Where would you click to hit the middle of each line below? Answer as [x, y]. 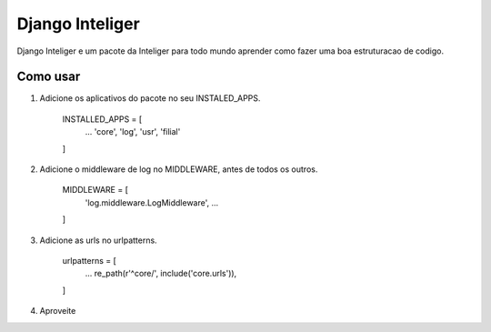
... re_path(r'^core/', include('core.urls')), [161, 274]
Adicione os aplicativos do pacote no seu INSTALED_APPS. [150, 98]
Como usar [49, 77]
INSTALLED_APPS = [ [102, 119]
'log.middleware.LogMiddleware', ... [152, 202]
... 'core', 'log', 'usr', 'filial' [133, 132]
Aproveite [58, 311]
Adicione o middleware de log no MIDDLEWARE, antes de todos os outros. [179, 169]
